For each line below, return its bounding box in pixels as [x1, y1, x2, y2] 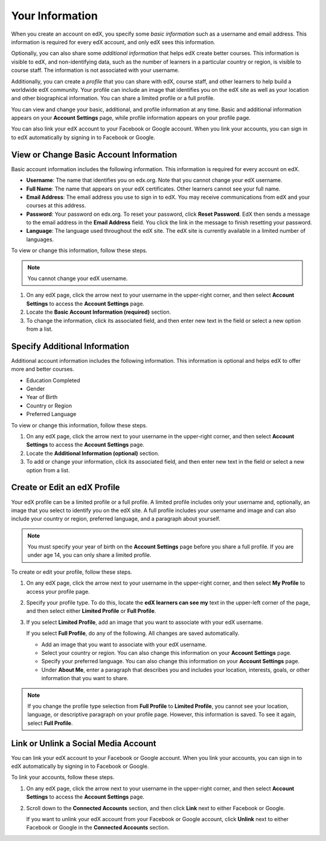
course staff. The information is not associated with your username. [11, 67, 180, 74]
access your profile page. [26, 588, 90, 595]
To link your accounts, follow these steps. [11, 774, 115, 781]
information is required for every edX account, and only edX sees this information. [11, 38, 216, 45]
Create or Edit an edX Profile [11, 482, 120, 493]
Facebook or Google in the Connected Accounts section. [26, 824, 170, 831]
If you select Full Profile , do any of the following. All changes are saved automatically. [26, 629, 240, 637]
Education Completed [26, 377, 81, 384]
